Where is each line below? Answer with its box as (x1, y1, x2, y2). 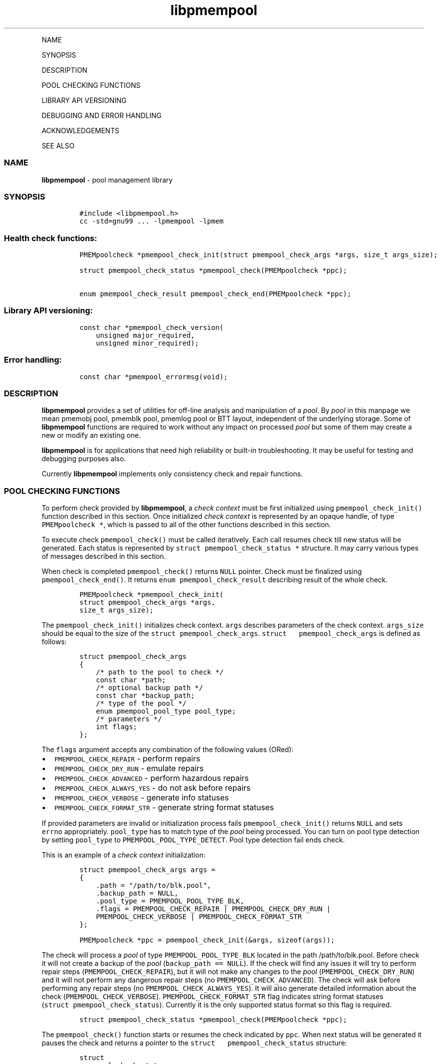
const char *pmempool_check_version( (79, 323, 224, 331)
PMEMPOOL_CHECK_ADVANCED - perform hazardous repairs (54, 773, 249, 783)
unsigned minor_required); (96, 339, 199, 347)
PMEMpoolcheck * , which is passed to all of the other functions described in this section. (42, 520, 331, 529)
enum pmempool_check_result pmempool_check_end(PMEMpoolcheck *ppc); (79, 290, 352, 298)
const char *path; (96, 676, 166, 684)
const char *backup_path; (96, 692, 195, 699)
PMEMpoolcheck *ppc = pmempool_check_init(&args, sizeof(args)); (79, 936, 335, 944)
